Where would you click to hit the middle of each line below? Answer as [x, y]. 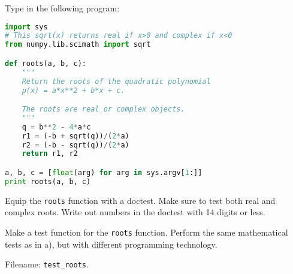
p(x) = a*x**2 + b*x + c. [73, 90]
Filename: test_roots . [47, 264]
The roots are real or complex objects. [103, 109]
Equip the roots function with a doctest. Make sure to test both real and [140, 200]
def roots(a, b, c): [46, 63]
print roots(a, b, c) [48, 181]
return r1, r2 [50, 154]
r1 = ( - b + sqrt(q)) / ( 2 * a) [75, 136]
